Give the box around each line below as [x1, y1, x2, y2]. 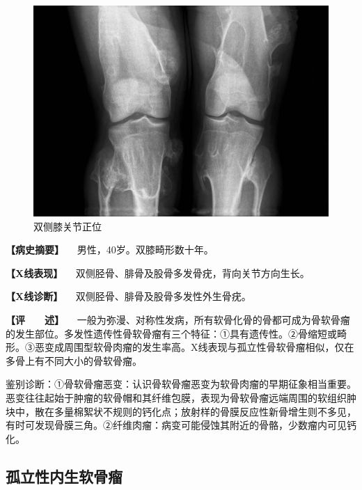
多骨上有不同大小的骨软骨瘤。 [6, 353, 142, 367]
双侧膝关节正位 [33, 219, 102, 233]
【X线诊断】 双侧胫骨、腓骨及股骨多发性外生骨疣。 [6, 289, 251, 303]
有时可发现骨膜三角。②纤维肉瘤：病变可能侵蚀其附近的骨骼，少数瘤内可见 [6, 418, 347, 432]
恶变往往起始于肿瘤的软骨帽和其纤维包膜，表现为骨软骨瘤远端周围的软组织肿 [6, 390, 356, 405]
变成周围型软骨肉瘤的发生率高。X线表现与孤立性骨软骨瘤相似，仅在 [44, 340, 354, 354]
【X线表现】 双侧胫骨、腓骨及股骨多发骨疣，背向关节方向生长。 [6, 265, 310, 280]
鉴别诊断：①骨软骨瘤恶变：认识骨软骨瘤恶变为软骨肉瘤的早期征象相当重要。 [6, 377, 356, 391]
